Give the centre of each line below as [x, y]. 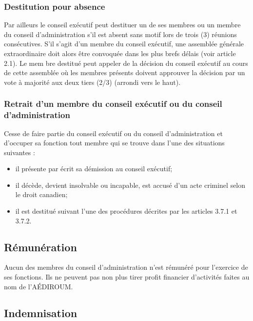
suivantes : [19, 152]
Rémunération [40, 247]
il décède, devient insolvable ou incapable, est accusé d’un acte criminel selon [130, 185]
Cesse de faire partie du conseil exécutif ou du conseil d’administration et [113, 133]
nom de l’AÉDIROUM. [39, 286]
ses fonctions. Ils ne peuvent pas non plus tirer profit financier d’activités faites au [127, 277]
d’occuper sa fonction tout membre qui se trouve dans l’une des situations [114, 143]
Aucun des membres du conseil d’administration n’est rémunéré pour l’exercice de [126, 267]
